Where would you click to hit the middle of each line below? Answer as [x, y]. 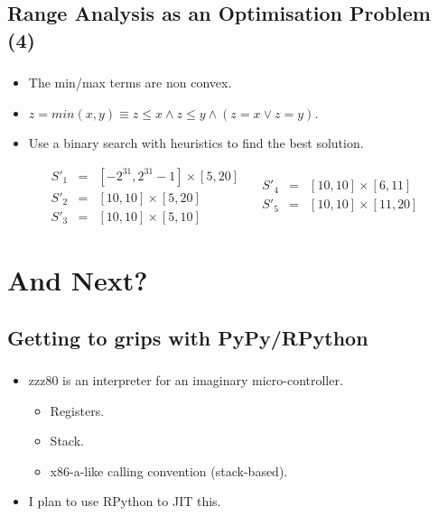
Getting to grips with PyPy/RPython [188, 337]
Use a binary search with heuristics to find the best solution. [196, 143]
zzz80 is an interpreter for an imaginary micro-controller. [186, 380]
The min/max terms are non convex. [130, 83]
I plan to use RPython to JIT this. [125, 501]
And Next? [78, 280]
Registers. [77, 410]
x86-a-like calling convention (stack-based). [169, 470]
